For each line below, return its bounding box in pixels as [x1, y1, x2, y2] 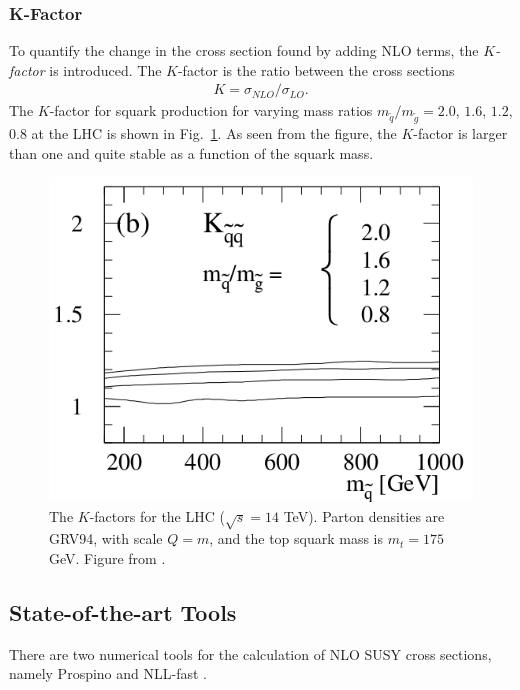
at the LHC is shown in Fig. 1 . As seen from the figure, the [31, 123, 397, 144]
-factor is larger [413, 123, 508, 144]
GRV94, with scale [49, 528, 163, 549]
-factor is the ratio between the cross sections [177, 59, 455, 80]
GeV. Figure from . [49, 548, 166, 569]
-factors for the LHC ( [89, 505, 225, 526]
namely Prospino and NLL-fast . [9, 663, 207, 684]
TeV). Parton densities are [283, 505, 445, 526]
